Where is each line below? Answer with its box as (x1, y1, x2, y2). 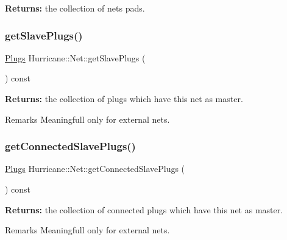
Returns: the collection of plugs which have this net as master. (5, 92, 243, 105)
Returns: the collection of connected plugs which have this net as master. (5, 203, 283, 216)
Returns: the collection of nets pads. (5, 2, 145, 14)
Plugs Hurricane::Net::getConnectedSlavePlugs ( (5, 162, 185, 175)
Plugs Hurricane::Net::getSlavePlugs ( (5, 51, 146, 64)
